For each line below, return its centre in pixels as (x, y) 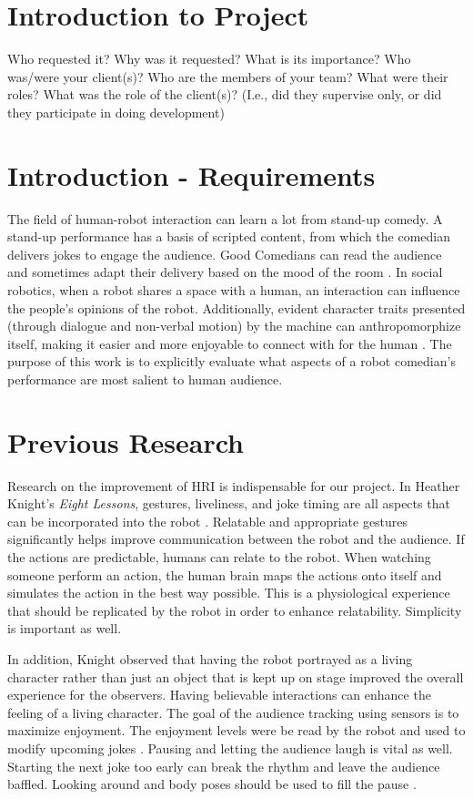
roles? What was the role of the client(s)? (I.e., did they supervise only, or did (225, 94)
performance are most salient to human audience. (145, 379)
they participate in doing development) (116, 112)
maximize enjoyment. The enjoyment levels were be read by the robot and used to (236, 730)
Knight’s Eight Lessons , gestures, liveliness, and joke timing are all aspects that (229, 503)
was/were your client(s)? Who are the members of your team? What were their (228, 76)
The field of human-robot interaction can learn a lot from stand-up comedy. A (225, 218)
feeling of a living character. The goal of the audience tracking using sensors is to (233, 712)
